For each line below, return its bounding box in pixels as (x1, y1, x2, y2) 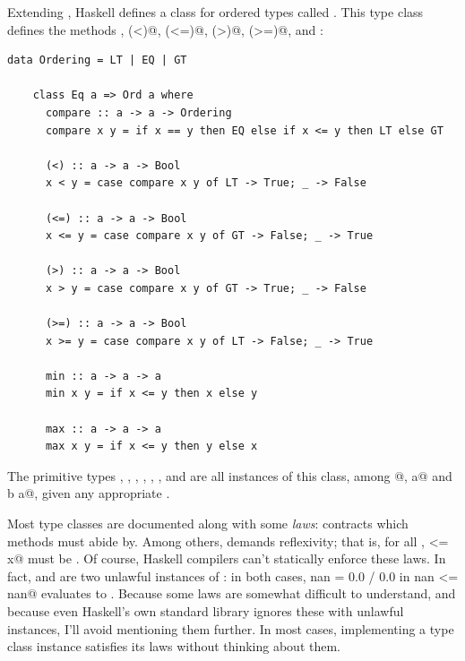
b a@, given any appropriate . (7, 484, 170, 502)
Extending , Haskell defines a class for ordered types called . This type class (7, 3, 424, 21)
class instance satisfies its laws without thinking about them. (7, 637, 340, 656)
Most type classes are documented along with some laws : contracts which (7, 514, 409, 533)
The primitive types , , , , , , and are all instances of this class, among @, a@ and (7, 466, 452, 485)
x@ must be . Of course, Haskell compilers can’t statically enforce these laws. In (7, 549, 446, 568)
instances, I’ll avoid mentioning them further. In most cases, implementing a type (7, 619, 454, 638)
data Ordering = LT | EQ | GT (7, 54, 187, 67)
